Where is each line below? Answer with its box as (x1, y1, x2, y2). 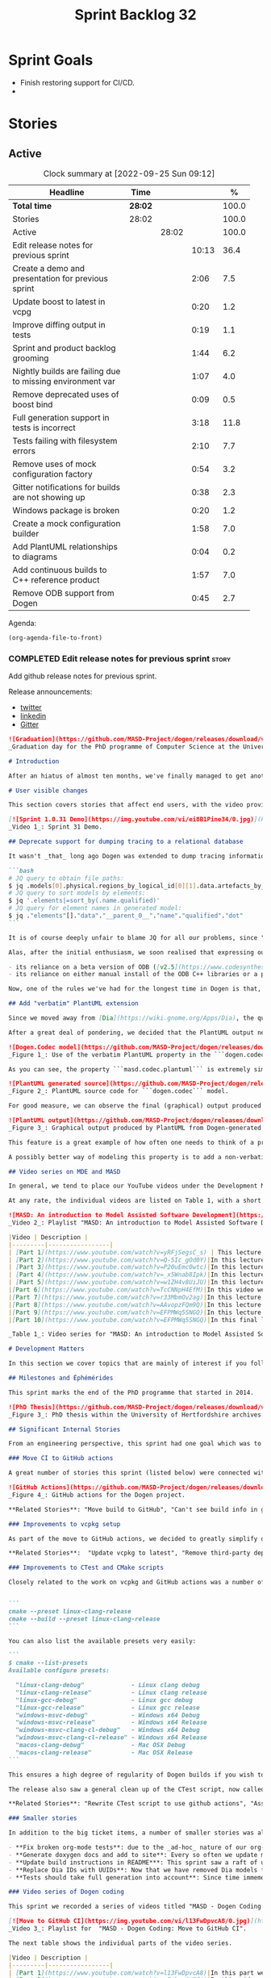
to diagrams (12, 551, 58, 562)
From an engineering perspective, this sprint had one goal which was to (8, 1440, 262, 1448)
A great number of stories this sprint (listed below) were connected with (8, 1469, 269, 1477)
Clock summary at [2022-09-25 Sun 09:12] (43, 168, 215, 179)
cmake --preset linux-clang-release (8, 1607, 131, 1615)
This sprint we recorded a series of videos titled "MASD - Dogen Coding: (8, 1902, 265, 1911)
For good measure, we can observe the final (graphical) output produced (8, 1102, 262, 1110)
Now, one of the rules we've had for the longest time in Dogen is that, (8, 985, 262, 993)
